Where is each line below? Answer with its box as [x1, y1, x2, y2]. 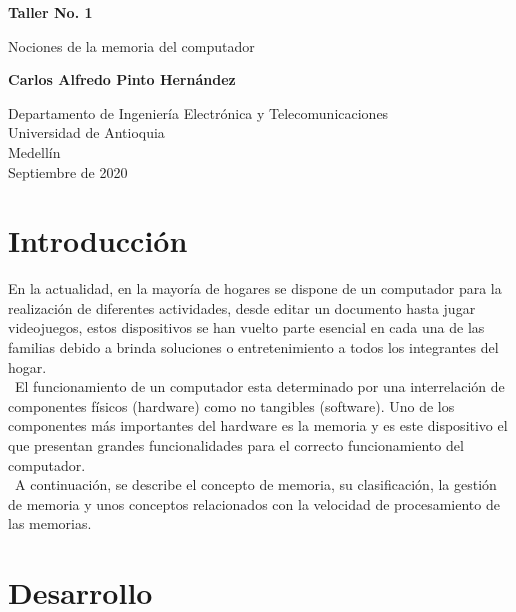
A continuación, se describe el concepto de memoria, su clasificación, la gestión [14, 474, 497, 495]
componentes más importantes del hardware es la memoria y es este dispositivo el [8, 415, 508, 436]
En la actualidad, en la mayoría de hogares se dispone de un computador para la [8, 278, 502, 299]
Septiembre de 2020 [8, 161, 128, 182]
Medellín [8, 141, 61, 162]
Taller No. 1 [8, 2, 93, 22]
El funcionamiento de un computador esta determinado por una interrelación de [14, 376, 505, 397]
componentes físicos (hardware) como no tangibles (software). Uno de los [8, 395, 455, 416]
